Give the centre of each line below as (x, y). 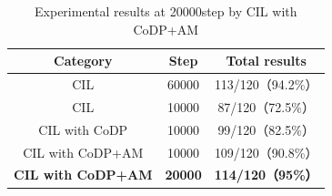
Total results (266, 61)
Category (83, 61)
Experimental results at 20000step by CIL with (166, 11)
